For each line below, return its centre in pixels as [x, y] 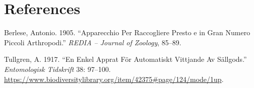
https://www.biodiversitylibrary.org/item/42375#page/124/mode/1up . [114, 79]
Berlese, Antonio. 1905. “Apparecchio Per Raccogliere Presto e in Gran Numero [127, 32]
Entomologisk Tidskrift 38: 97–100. [57, 69]
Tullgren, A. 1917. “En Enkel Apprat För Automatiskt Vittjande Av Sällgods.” [125, 59]
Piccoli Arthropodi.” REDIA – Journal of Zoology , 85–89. [93, 42]
